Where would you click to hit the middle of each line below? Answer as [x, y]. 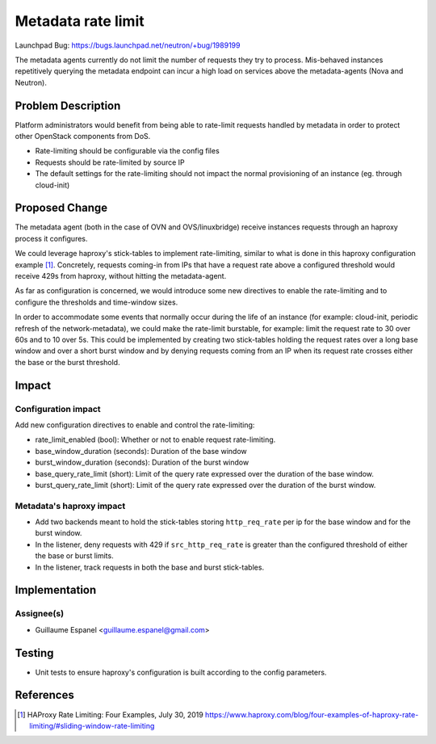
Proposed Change [61, 208]
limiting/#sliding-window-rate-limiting [92, 725]
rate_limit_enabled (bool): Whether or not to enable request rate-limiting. [155, 439]
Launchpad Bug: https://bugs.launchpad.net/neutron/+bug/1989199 [128, 45]
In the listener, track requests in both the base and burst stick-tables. [150, 567]
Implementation [56, 590]
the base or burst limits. [74, 556]
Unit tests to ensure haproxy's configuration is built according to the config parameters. [181, 672]
